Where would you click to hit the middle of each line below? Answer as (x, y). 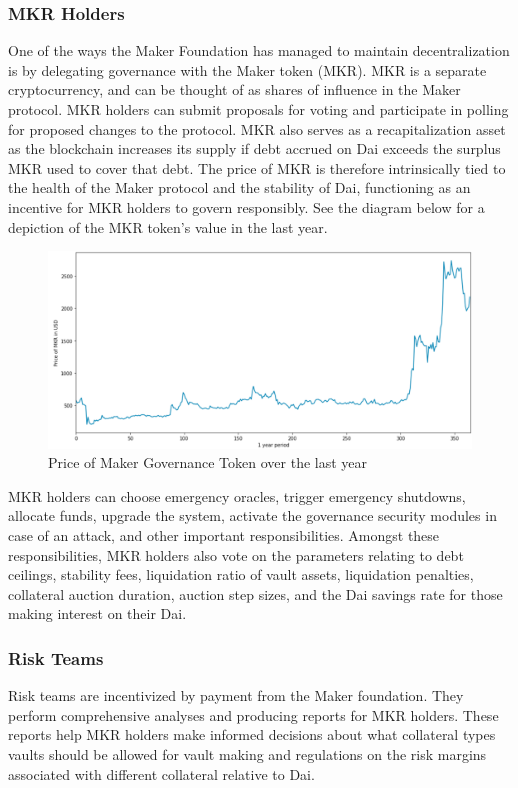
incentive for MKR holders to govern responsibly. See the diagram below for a (246, 206)
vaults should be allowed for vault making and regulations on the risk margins (247, 754)
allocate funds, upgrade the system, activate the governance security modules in (252, 515)
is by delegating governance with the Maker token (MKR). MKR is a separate (247, 69)
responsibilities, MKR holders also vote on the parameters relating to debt (236, 554)
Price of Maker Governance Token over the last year (208, 462)
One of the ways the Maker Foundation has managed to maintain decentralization (259, 50)
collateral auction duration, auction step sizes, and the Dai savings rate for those (255, 593)
